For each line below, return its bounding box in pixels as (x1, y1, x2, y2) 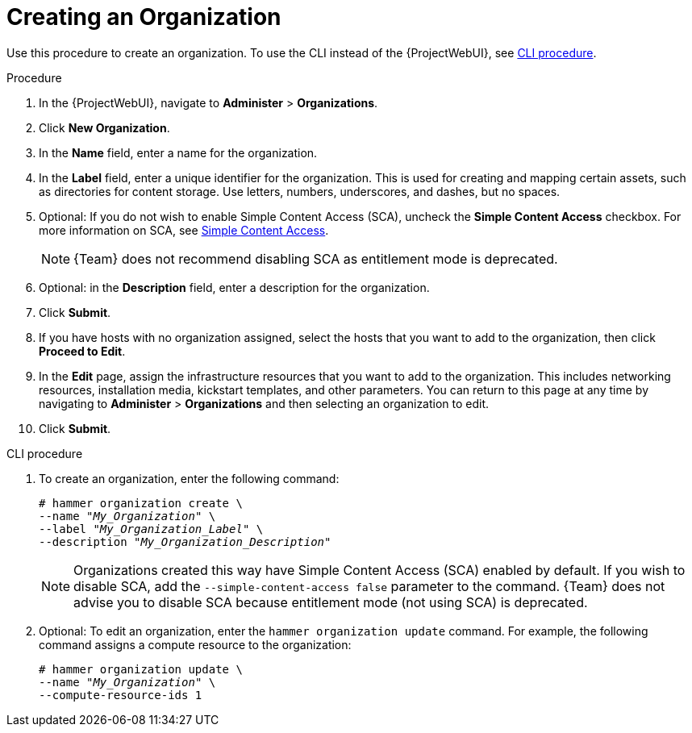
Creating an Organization (6, 3, 281, 31)
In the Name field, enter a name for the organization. (39, 145, 318, 160)
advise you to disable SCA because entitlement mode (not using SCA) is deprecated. (73, 593, 588, 610)
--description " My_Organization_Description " (39, 535, 331, 548)
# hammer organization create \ (39, 496, 243, 510)
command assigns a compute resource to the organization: (39, 637, 352, 652)
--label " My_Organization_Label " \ (39, 522, 264, 535)
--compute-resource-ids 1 (39, 688, 202, 702)
